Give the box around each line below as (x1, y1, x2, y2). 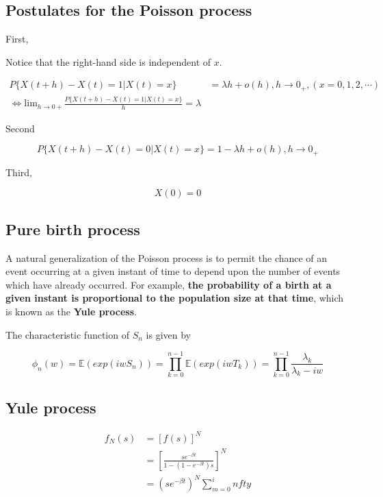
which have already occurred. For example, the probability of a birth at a (5, 277, 332, 291)
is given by (146, 327, 191, 341)
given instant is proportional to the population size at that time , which (5, 291, 344, 305)
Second (5, 121, 35, 135)
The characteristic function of (5, 327, 129, 341)
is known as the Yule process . (5, 304, 137, 318)
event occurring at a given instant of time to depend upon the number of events (5, 264, 341, 278)
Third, (5, 165, 32, 179)
